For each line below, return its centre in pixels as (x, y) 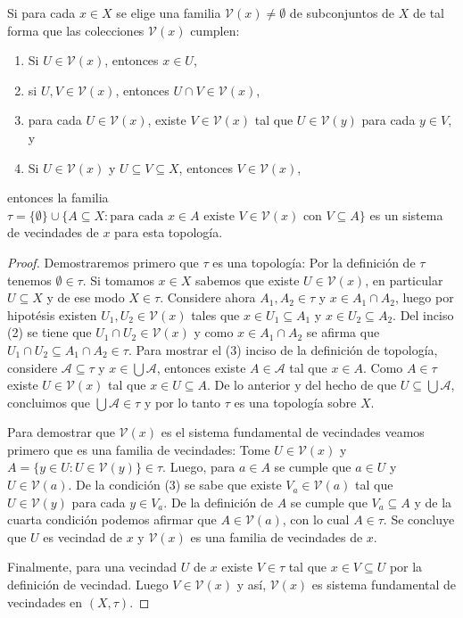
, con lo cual (316, 519)
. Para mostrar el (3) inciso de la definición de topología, (283, 349)
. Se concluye (419, 519)
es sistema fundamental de (384, 585)
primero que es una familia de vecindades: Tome (139, 449)
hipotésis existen (52, 314)
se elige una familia (169, 12)
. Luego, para (199, 467)
